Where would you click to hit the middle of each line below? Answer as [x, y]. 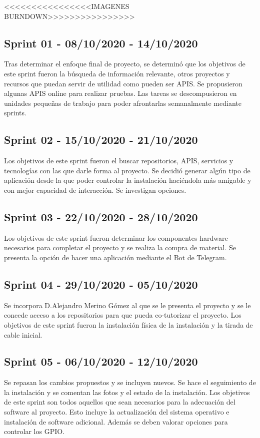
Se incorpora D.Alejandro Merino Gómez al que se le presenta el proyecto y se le [127, 305]
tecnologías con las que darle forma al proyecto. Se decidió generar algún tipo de [127, 170]
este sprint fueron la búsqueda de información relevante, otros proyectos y [117, 73]
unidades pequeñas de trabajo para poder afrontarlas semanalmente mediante [123, 103]
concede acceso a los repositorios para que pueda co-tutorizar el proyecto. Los [123, 315]
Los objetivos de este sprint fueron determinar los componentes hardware [116, 237]
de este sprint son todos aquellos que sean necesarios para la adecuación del [120, 402]
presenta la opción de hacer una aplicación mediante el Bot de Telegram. [115, 257]
